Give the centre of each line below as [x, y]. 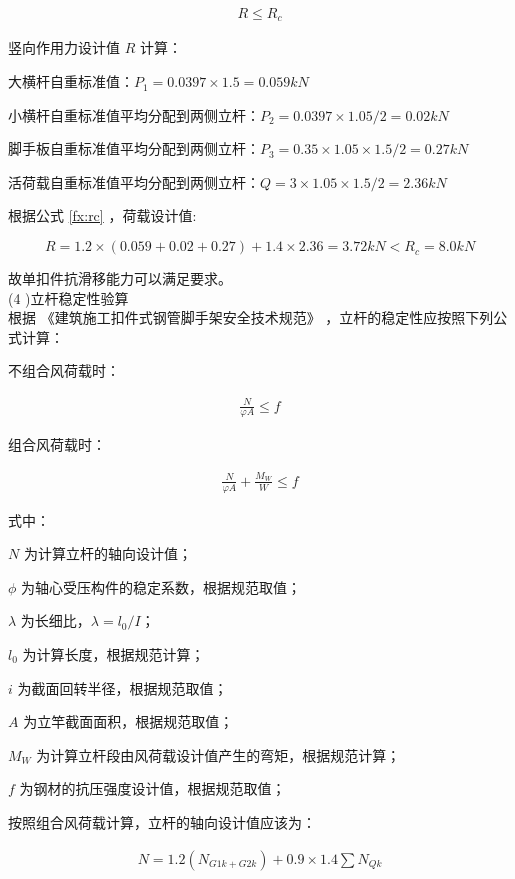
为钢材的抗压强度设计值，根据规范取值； [152, 788]
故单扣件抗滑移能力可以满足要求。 [120, 278]
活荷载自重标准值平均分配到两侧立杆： [134, 181]
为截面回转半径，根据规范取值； [122, 687]
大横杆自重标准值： [71, 81]
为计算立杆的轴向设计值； [107, 553]
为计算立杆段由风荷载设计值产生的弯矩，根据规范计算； [218, 754]
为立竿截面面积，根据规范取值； [128, 721]
